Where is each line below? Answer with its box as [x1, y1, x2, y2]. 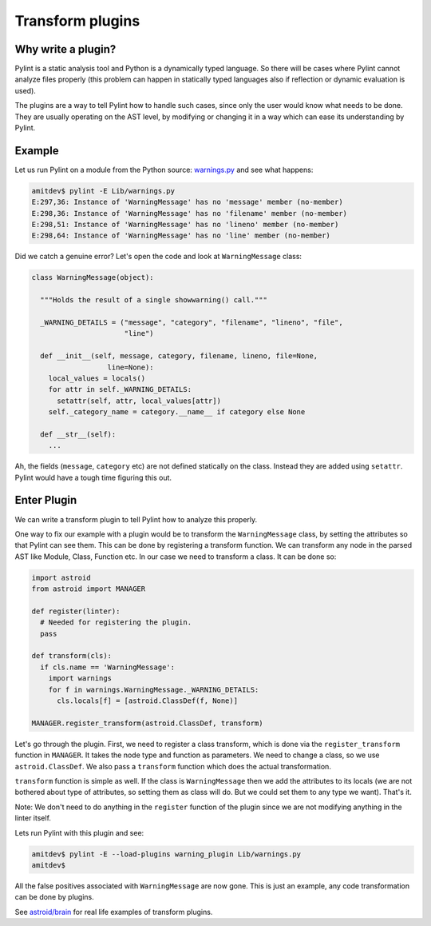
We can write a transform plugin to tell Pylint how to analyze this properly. [14, 514, 258, 524]
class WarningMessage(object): [31, 273, 155, 282]
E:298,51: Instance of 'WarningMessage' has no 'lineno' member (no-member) [31, 220, 339, 230]
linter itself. [14, 813, 52, 823]
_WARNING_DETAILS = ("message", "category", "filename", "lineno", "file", [40, 318, 343, 327]
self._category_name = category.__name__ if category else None [48, 408, 306, 417]
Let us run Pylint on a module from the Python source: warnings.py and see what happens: [14, 165, 314, 174]
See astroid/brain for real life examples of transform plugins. [14, 907, 213, 916]
